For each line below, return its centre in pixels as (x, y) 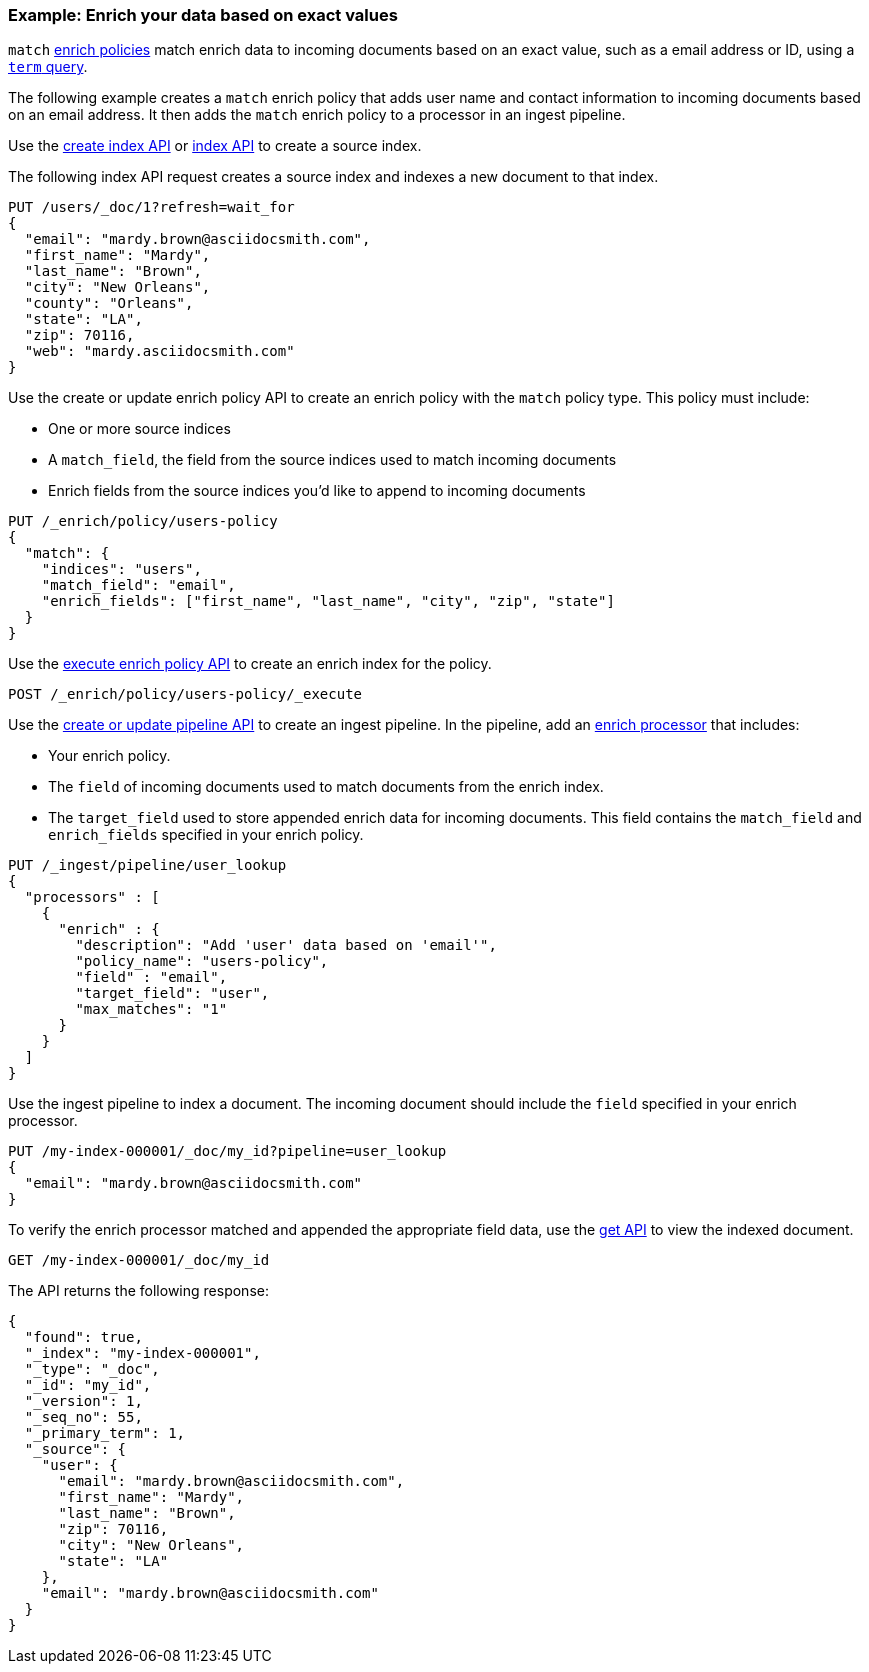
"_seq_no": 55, (83, 1417)
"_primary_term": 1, (105, 1433)
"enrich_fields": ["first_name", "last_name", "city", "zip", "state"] (328, 601)
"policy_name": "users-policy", (202, 961)
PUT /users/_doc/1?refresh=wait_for (151, 207)
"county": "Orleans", (109, 303)
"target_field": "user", (172, 993)
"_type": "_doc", (92, 1369)
